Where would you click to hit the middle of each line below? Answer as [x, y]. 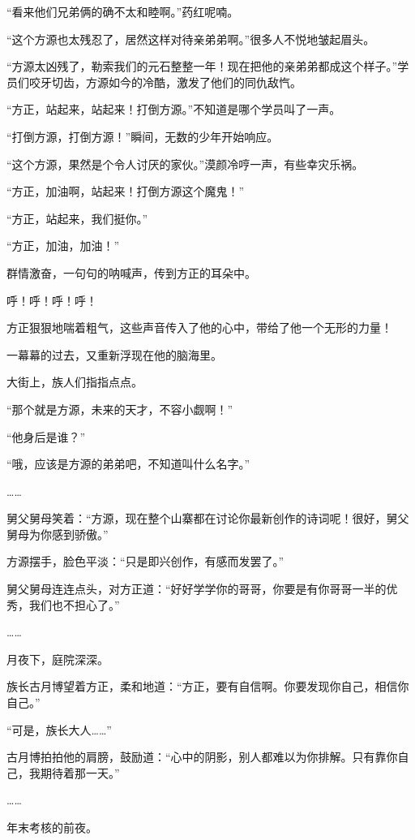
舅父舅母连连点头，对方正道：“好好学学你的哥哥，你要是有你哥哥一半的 [197, 589]
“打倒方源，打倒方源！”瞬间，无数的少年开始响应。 [143, 136]
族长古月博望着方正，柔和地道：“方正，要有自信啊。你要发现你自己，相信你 [208, 686]
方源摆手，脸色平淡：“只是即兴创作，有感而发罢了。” [145, 561]
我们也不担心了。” [74, 604]
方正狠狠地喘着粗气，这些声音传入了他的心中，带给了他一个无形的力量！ [199, 327]
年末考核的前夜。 [52, 827]
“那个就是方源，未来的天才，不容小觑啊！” [120, 409]
